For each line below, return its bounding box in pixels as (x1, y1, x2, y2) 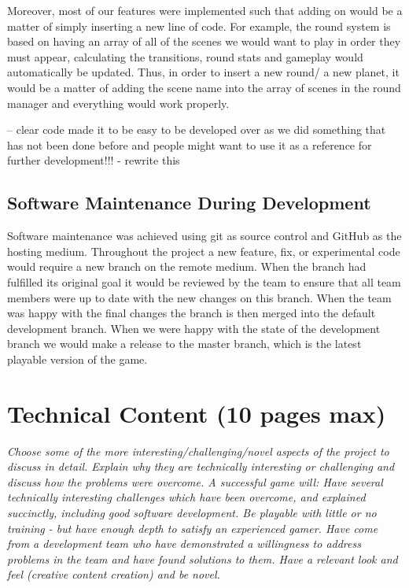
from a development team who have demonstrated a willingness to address (7, 535, 361, 552)
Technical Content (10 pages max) (7, 397, 386, 429)
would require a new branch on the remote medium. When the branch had (7, 258, 367, 275)
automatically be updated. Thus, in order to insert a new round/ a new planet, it (7, 64, 400, 80)
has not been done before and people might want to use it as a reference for (7, 136, 372, 153)
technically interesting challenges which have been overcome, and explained (7, 489, 366, 505)
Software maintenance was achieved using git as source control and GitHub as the (7, 227, 402, 244)
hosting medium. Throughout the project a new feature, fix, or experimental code (7, 242, 400, 259)
